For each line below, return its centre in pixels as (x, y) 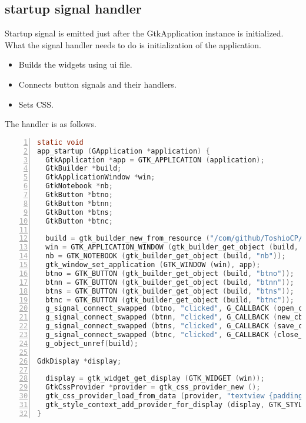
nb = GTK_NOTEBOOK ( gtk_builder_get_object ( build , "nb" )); (166, 256)
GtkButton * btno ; (79, 195)
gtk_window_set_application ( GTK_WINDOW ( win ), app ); (153, 265)
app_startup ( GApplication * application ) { (124, 151)
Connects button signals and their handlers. (97, 84)
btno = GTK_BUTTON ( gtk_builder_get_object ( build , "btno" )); (170, 273)
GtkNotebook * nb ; (79, 186)
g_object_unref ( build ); (92, 343)
